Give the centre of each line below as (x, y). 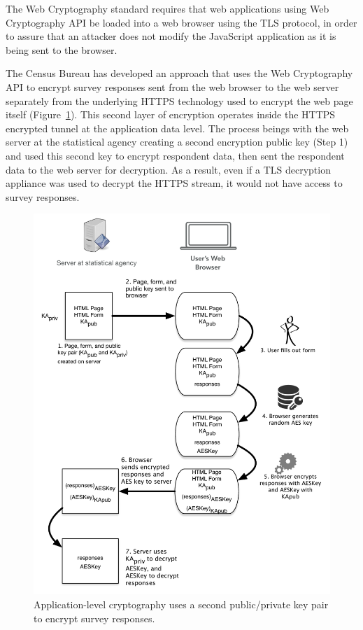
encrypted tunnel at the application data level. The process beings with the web (177, 128)
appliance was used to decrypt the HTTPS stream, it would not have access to (174, 183)
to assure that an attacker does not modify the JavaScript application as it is (171, 36)
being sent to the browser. (62, 49)
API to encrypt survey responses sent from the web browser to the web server (172, 86)
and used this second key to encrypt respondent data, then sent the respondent (175, 155)
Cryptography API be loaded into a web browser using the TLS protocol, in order (181, 22)
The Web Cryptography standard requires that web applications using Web (168, 8)
